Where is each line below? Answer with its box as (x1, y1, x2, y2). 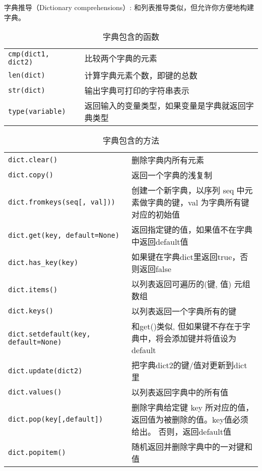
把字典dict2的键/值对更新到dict (132, 359, 247, 371)
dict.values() (8, 388, 62, 396)
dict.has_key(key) (8, 258, 79, 267)
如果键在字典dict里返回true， (132, 251, 240, 263)
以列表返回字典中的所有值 (132, 386, 229, 398)
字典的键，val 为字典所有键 (148, 196, 249, 209)
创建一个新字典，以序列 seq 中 (132, 184, 245, 196)
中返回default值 (132, 236, 188, 248)
